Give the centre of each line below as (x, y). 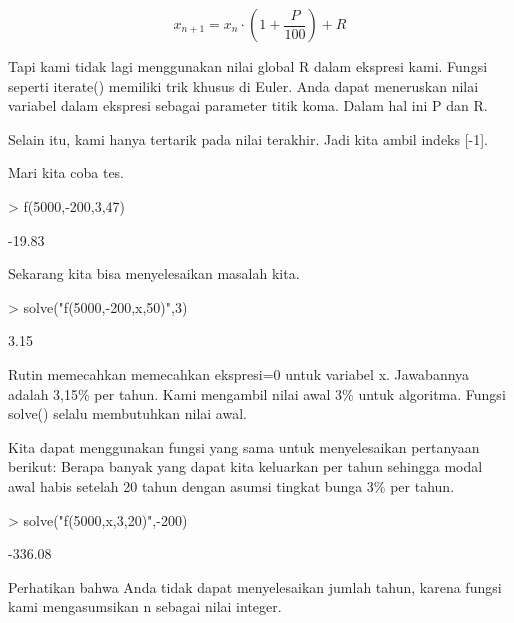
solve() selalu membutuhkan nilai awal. (127, 413)
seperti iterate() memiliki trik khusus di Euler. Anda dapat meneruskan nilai (243, 85)
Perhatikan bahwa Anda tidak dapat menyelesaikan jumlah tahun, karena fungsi (255, 586)
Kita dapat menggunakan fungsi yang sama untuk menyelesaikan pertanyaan (244, 446)
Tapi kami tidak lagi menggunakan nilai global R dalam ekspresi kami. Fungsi (248, 66)
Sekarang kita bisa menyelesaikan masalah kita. (154, 273)
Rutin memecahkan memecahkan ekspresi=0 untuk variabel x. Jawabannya (239, 373)
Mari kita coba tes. (66, 172)
